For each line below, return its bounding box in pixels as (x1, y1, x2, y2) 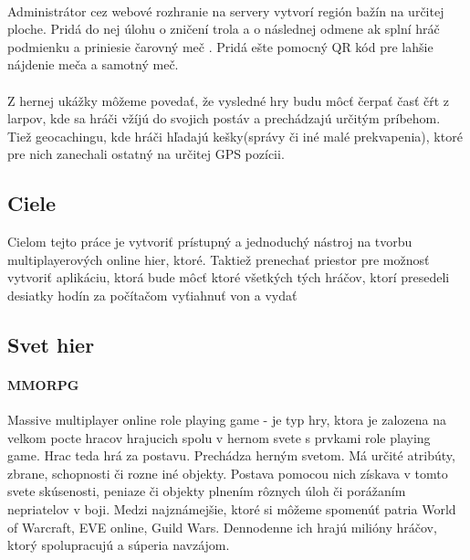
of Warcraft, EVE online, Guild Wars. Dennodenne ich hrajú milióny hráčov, (7, 517, 437, 536)
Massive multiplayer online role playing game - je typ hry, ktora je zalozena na (7, 410, 446, 429)
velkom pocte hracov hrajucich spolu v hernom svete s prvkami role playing (7, 428, 431, 447)
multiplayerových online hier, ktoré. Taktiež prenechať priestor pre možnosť (7, 249, 430, 269)
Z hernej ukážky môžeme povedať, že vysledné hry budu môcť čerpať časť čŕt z (7, 90, 450, 110)
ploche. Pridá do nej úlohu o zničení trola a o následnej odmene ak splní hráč (7, 19, 440, 38)
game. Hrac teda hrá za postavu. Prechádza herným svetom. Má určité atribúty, (7, 446, 455, 465)
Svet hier (7, 330, 95, 358)
